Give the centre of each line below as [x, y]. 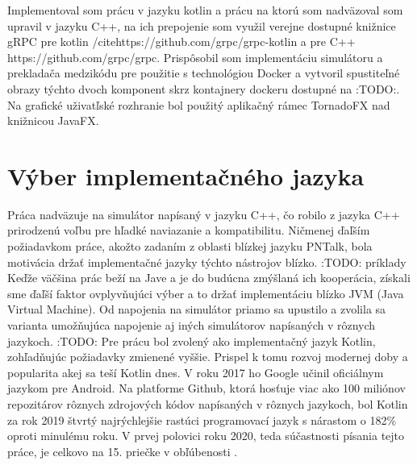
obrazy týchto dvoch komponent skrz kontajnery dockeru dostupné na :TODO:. [204, 88]
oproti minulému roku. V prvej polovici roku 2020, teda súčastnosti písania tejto [206, 436]
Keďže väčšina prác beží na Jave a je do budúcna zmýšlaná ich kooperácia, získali [209, 278]
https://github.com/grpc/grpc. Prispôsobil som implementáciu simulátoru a [195, 57]
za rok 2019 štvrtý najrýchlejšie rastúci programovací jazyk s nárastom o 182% [202, 419]
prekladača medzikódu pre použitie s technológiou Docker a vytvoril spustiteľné [204, 73]
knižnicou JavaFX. [53, 120]
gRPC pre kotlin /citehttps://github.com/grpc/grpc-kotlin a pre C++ [181, 42]
